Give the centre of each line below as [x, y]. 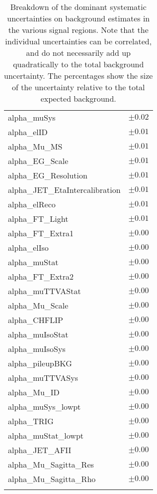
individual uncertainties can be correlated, [78, 41]
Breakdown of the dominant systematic [78, 7]
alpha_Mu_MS [35, 146]
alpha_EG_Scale [38, 161]
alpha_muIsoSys [37, 349]
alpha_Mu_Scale [38, 305]
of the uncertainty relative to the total [78, 87]
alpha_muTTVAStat [44, 291]
